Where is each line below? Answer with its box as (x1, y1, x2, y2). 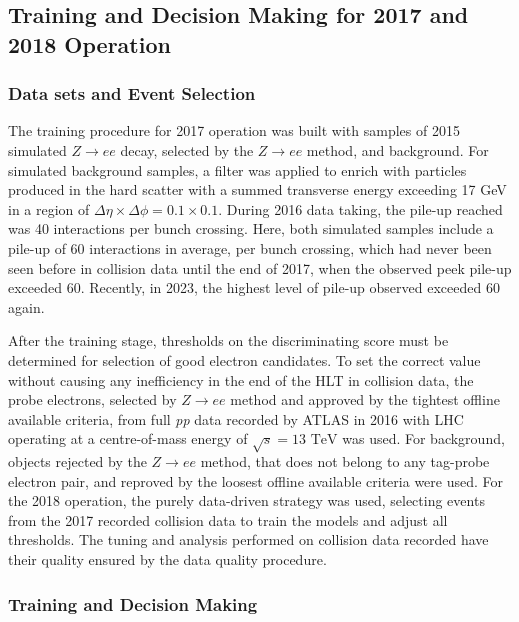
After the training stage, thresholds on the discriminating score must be (8, 330, 449, 351)
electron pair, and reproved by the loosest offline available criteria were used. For (8, 470, 503, 491)
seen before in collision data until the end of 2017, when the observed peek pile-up (8, 257, 512, 278)
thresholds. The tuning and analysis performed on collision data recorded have (8, 529, 489, 550)
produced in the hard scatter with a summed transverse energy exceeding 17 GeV (8, 179, 507, 200)
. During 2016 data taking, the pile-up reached (218, 198, 503, 219)
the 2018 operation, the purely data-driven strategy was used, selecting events (8, 490, 485, 511)
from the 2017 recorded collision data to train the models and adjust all (8, 509, 448, 530)
